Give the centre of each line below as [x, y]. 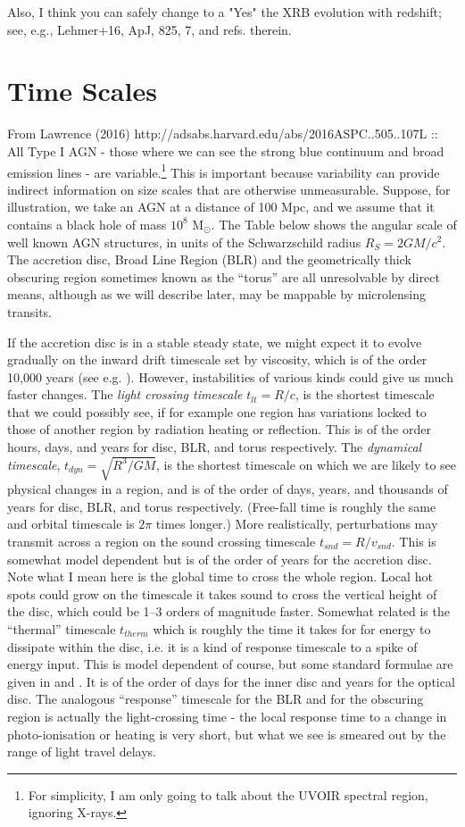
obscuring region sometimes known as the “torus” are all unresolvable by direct [224, 276]
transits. [29, 311]
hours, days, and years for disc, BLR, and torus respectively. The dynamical [215, 447]
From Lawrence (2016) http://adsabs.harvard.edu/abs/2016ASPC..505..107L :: [223, 134]
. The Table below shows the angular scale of [334, 224]
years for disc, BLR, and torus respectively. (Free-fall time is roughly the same [222, 506]
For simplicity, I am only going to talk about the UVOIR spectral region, [228, 794]
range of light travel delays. [82, 752]
